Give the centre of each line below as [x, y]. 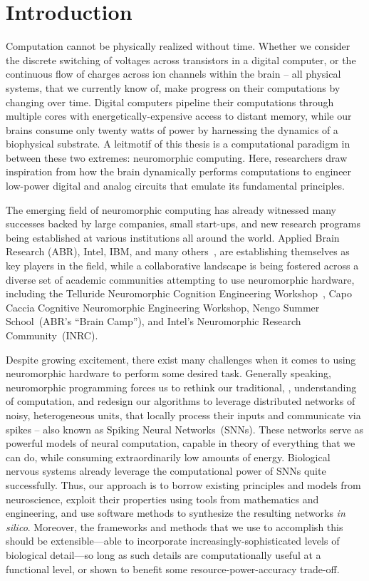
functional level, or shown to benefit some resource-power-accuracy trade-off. [173, 569]
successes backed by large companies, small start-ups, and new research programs [183, 223]
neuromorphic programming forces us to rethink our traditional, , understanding [181, 387]
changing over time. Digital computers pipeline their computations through [170, 102]
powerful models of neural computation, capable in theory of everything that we [181, 443]
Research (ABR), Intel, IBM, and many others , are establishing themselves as [178, 251]
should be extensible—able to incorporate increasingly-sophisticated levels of [173, 541]
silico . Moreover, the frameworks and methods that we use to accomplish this [175, 526]
